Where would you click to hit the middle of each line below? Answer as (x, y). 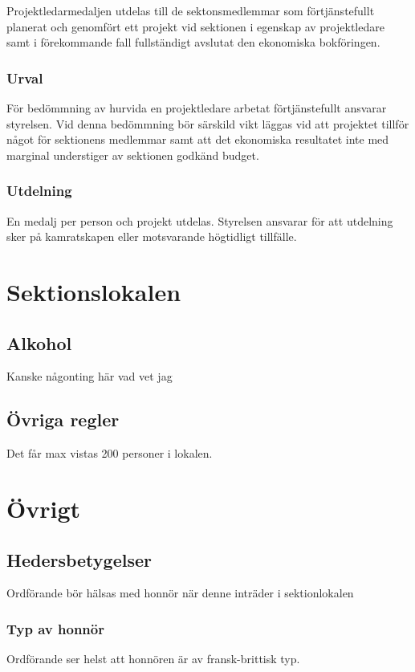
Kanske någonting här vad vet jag (90, 376)
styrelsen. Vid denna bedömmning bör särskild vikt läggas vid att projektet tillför (208, 123)
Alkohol (39, 342)
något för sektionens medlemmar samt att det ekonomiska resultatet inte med (198, 139)
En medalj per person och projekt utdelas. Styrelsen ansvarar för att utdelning (200, 220)
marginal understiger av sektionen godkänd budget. (133, 155)
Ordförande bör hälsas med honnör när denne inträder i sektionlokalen (180, 593)
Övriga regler (63, 419)
